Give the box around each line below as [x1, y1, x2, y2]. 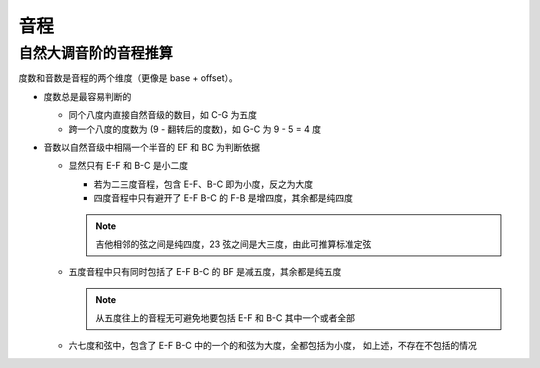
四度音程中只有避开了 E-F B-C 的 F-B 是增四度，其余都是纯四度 [93, 192, 354, 204]
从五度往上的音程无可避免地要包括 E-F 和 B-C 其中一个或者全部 [95, 312, 355, 324]
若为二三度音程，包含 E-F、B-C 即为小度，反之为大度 [93, 178, 314, 190]
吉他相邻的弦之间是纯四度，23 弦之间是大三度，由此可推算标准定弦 [95, 238, 372, 250]
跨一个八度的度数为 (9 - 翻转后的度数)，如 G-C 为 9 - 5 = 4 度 [68, 123, 322, 135]
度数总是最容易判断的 [43, 90, 132, 102]
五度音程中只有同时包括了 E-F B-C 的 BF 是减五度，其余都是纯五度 [68, 266, 342, 278]
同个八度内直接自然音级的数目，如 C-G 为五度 [68, 109, 257, 121]
